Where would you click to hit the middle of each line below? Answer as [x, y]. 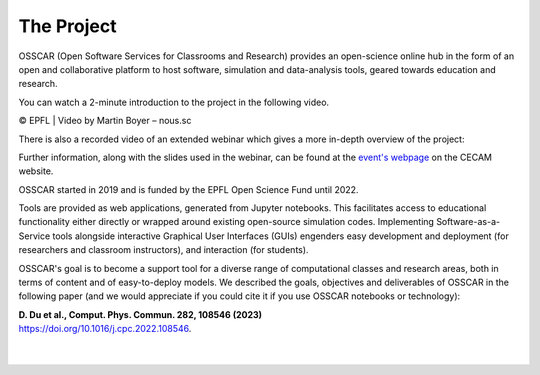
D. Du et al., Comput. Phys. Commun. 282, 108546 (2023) [140, 314]
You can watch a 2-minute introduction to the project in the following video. [174, 102]
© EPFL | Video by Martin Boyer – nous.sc [105, 121]
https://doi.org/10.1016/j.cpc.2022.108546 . [105, 329]
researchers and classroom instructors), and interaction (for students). [163, 250]
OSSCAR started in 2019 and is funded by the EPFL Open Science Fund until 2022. [188, 189]
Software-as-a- [468, 222]
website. [36, 171]
